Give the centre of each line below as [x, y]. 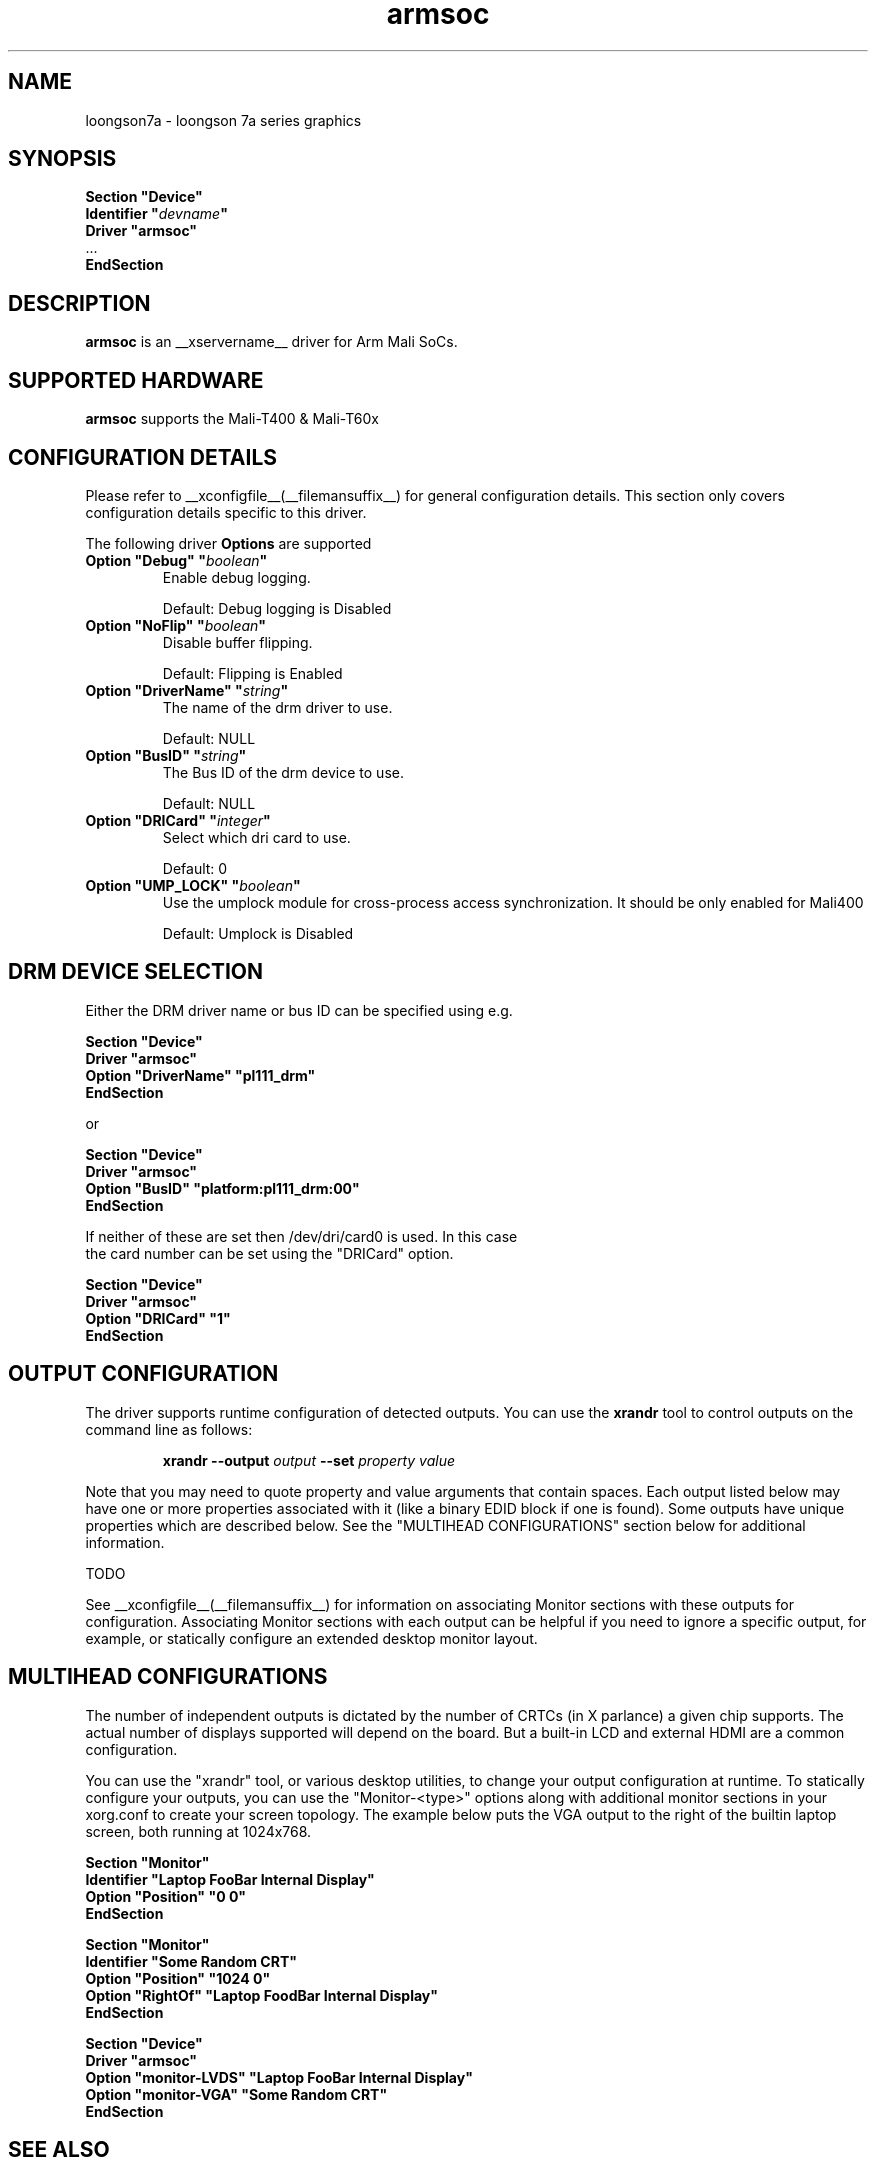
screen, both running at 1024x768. [198, 1831]
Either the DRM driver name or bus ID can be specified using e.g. [299, 1010]
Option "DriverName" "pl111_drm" [200, 1075]
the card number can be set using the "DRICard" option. [269, 1253]
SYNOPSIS [62, 159]
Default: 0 [195, 868]
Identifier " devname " [156, 214]
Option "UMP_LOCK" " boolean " [193, 885]
